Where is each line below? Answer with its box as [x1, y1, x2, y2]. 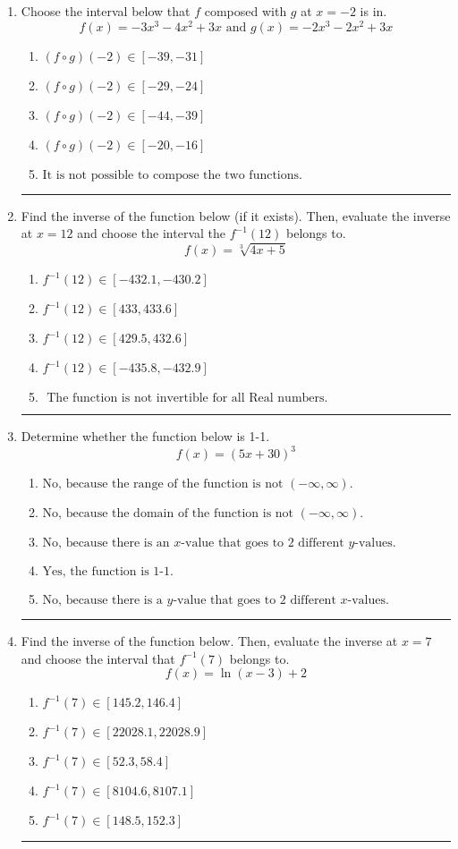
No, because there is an [42, 537, 170, 550]
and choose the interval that [21, 649, 175, 667]
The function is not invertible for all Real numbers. [47, 392, 328, 405]
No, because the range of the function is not [42, 478, 284, 491]
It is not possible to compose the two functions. [42, 168, 302, 182]
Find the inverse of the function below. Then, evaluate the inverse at [21, 632, 398, 650]
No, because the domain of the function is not [42, 507, 294, 521]
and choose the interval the [77, 224, 226, 242]
